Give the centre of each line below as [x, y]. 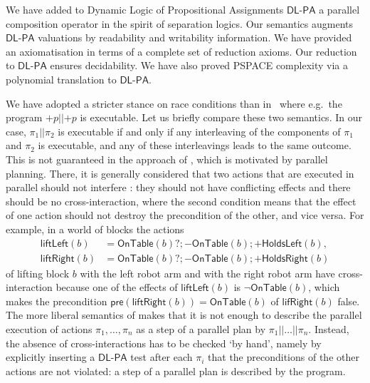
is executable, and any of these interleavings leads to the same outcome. [195, 145]
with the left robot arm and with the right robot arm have [207, 273]
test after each [162, 357]
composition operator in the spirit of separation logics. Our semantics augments [180, 23]
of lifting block [38, 273]
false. [349, 301]
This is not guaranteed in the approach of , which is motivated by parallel [167, 159]
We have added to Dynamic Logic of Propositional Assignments [145, 9]
